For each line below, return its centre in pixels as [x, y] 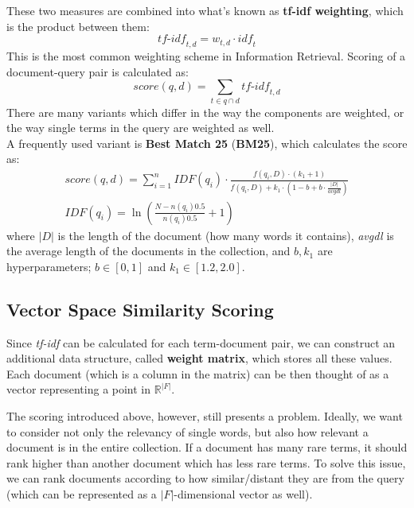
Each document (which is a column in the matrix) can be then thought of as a [198, 373]
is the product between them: [78, 26]
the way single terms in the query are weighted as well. [141, 128]
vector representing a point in [79, 389]
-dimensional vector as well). [243, 493]
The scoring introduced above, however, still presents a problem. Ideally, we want [205, 415]
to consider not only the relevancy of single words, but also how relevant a [187, 431]
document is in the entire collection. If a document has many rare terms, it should [207, 447]
